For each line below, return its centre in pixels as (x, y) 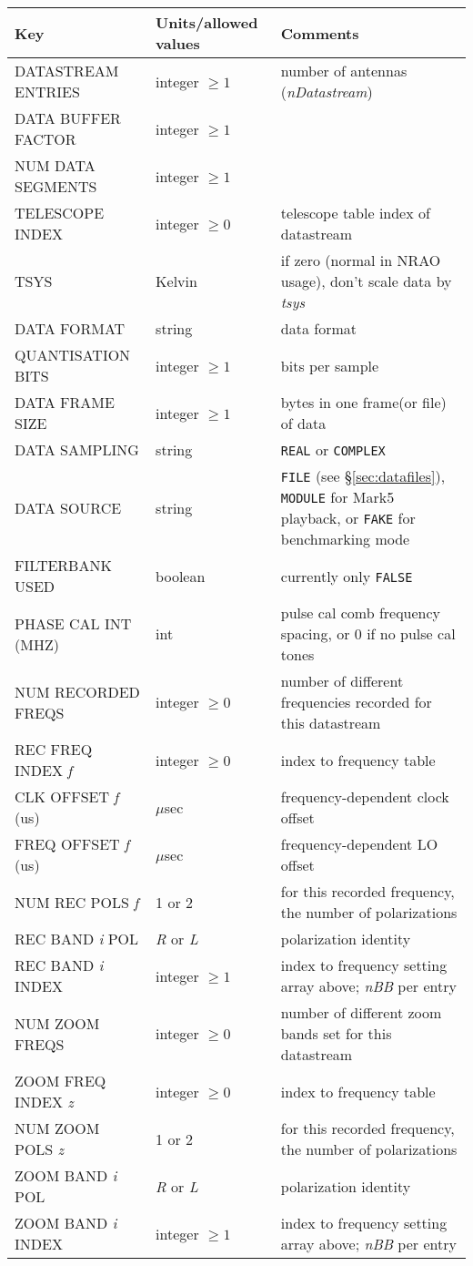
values (178, 43)
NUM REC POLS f (77, 902)
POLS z (40, 1149)
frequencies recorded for (356, 702)
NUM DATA (55, 165)
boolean (181, 576)
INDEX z (44, 1102)
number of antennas (344, 71)
